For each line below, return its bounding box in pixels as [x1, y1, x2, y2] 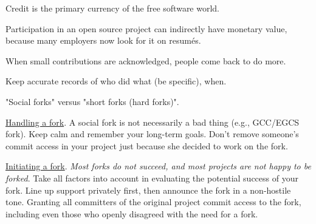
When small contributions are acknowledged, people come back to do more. [5, 54, 286, 67]
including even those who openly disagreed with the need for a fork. [5, 207, 258, 220]
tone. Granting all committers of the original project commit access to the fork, [5, 195, 301, 208]
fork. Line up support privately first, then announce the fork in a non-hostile [5, 183, 291, 196]
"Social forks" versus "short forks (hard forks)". [5, 95, 179, 107]
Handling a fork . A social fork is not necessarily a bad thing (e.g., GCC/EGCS [5, 115, 300, 128]
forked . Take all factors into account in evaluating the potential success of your [5, 171, 298, 184]
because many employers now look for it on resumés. [5, 34, 201, 47]
